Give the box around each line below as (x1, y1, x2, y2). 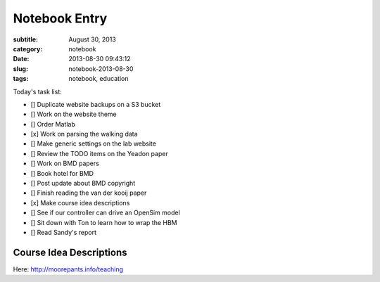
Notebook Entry (13, 11, 108, 26)
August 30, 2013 (68, 35, 116, 44)
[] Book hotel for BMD (30, 169, 94, 177)
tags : (13, 75, 29, 83)
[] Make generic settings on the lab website (30, 139, 156, 148)
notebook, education (68, 75, 129, 83)
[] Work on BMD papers (30, 159, 100, 168)
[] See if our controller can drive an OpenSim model (30, 208, 181, 217)
